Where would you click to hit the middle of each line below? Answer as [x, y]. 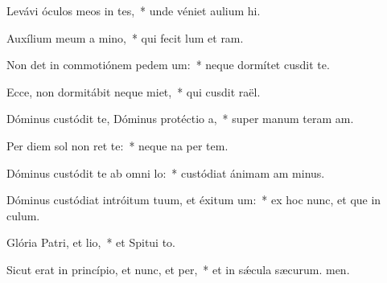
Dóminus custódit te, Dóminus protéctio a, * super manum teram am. [180, 119]
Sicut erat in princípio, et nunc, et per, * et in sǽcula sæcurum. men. [178, 269]
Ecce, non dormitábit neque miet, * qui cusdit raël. [134, 91]
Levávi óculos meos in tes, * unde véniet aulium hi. [134, 10]
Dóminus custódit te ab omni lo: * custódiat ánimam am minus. [166, 172]
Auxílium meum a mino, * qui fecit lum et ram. [125, 37]
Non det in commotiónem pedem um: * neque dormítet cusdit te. [168, 65]
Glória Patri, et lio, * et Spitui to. [91, 242]
